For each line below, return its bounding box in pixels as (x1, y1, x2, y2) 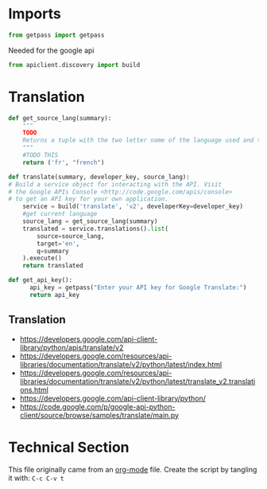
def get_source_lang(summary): (8, 114, 112, 122)
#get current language (22, 210, 98, 218)
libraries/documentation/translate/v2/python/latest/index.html (19, 359, 222, 369)
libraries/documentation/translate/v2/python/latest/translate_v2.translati (19, 376, 256, 386)
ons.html (19, 385, 49, 394)
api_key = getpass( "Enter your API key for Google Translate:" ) (29, 284, 247, 291)
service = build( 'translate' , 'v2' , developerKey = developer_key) (22, 202, 244, 211)
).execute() (22, 254, 62, 263)
